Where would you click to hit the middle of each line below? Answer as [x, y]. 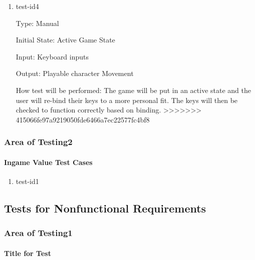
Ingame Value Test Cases [48, 162]
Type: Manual [37, 23]
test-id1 [27, 181]
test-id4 [27, 6]
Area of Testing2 [38, 142]
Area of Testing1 [38, 233]
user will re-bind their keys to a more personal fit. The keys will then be [127, 100]
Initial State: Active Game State [65, 40]
